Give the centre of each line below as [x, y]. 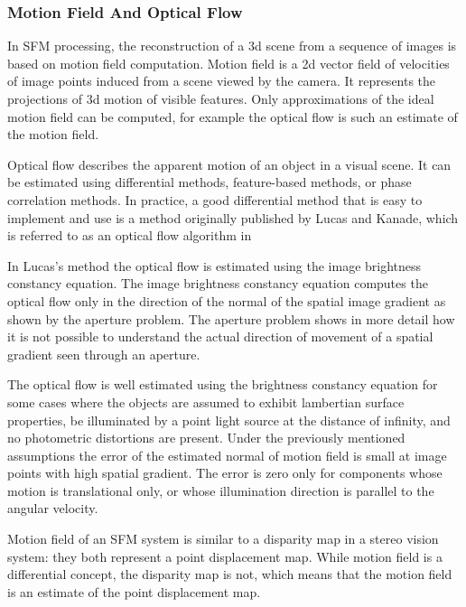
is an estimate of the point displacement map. [134, 591]
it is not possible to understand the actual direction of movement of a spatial [220, 336]
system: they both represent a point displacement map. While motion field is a [225, 556]
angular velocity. [53, 508]
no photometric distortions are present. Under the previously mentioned [206, 438]
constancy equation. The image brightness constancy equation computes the [218, 283]
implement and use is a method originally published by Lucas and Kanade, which [233, 217]
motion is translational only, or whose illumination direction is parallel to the [221, 490]
